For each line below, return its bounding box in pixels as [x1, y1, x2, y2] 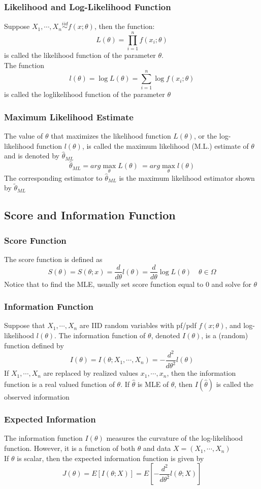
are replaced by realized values [43, 368, 139, 378]
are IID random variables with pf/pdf [79, 320, 197, 331]
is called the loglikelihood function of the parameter [4, 89, 165, 100]
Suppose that [4, 320, 45, 331]
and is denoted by [4, 150, 59, 161]
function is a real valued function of [4, 378, 115, 389]
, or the [193, 131, 217, 141]
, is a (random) [201, 330, 248, 340]
